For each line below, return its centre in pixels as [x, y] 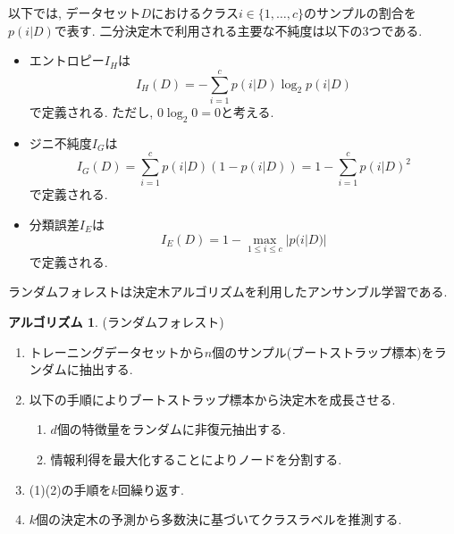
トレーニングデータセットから [117, 351]
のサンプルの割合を [360, 13]
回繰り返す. [151, 489]
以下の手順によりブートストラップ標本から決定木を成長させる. [212, 399]
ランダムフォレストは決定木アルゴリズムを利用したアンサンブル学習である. [228, 292]
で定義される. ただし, [91, 111]
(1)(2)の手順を [70, 489]
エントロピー [67, 60]
